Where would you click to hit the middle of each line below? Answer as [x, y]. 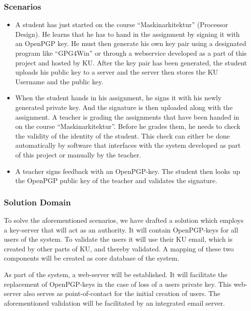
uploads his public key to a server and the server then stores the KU [117, 72]
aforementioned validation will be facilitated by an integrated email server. [114, 303]
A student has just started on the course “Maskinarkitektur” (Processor [122, 24]
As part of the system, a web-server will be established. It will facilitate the [116, 274]
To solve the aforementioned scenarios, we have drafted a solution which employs [124, 220]
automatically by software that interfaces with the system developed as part [128, 145]
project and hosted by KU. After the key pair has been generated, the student [131, 62]
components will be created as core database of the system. [92, 258]
